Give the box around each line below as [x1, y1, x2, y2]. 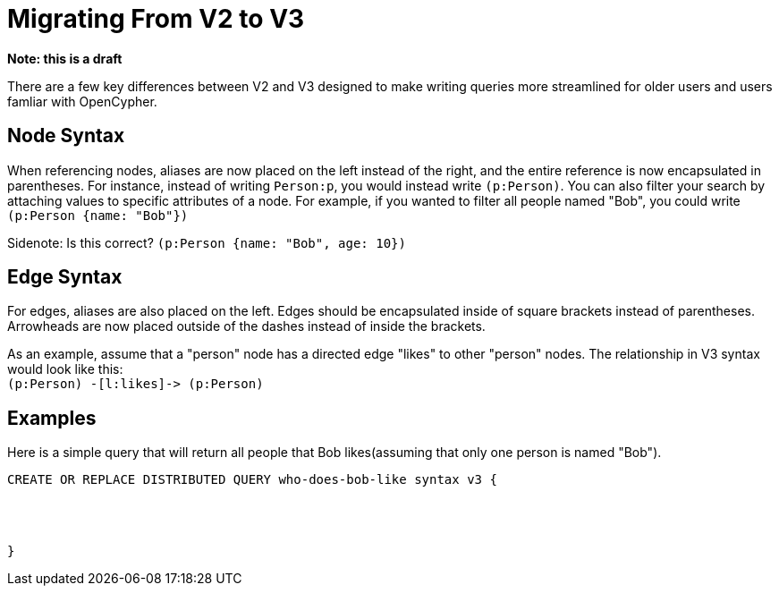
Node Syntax [7, 124, 125, 148]
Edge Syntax [7, 266, 123, 289]
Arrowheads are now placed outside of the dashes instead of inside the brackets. [7, 318, 486, 335]
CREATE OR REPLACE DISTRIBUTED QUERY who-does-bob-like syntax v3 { [7, 472, 497, 487]
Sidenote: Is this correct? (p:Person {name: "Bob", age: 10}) [7, 234, 406, 250]
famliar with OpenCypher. [7, 93, 157, 109]
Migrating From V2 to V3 [7, 4, 305, 34]
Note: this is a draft [7, 50, 123, 66]
